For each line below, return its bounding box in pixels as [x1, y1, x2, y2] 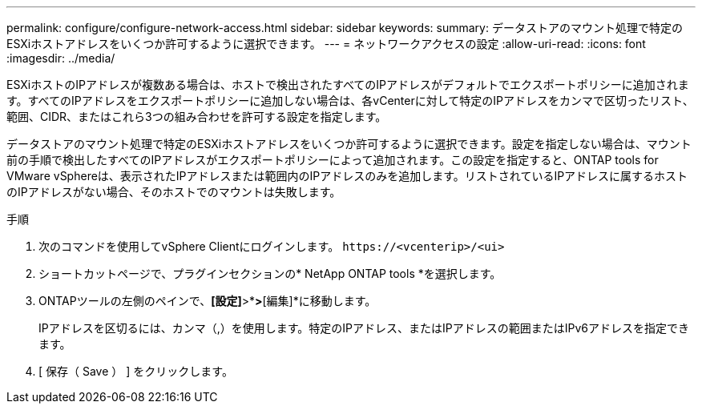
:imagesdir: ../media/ [6, 51, 115, 65]
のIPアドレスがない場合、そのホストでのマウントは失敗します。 [6, 185, 341, 199]
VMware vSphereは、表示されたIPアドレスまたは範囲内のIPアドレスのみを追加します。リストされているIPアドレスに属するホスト [6, 169, 688, 183]
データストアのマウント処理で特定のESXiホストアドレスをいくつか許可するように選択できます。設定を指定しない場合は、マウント [6, 137, 692, 151]
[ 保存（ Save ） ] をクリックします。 [38, 364, 233, 378]
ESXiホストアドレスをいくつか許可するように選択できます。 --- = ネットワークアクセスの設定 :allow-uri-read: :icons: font [6, 37, 646, 50]
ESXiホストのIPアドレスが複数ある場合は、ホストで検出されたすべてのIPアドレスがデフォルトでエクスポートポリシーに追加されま [6, 78, 689, 91]
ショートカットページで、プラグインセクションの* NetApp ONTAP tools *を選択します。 [38, 267, 502, 280]
